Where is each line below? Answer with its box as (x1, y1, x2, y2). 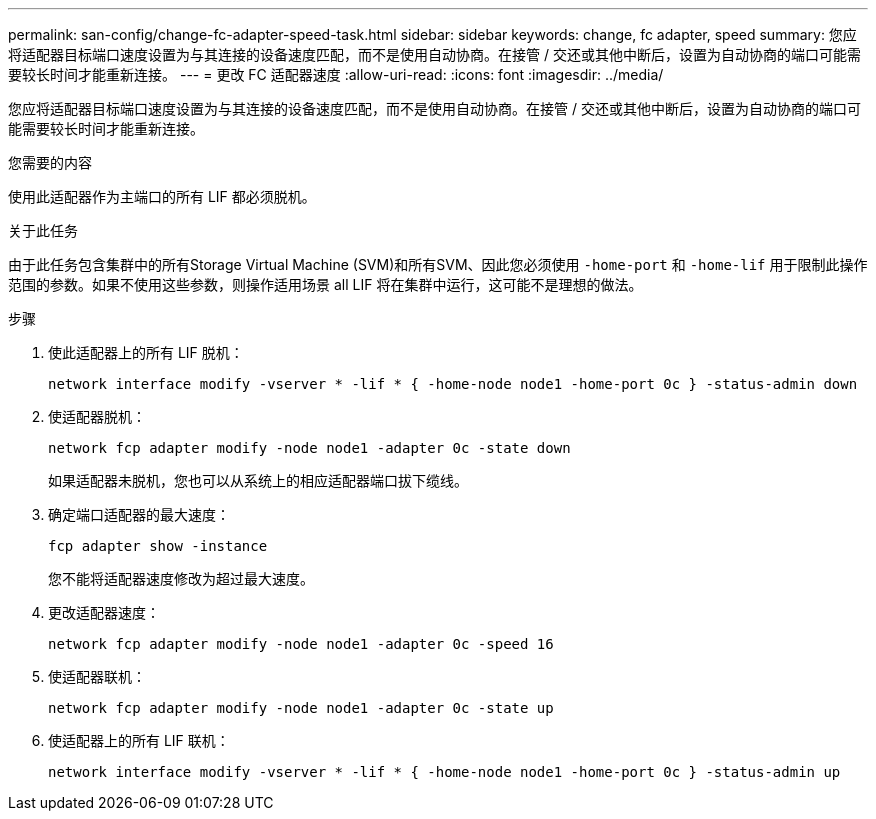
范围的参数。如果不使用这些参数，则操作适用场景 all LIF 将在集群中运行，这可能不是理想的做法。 (8, 276, 643, 293)
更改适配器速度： (48, 604, 160, 621)
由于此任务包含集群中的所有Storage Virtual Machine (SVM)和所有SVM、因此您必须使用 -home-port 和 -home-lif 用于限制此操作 (8, 256, 868, 273)
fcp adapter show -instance (48, 538, 268, 554)
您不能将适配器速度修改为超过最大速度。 (48, 570, 314, 587)
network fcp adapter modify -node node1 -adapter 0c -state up (48, 700, 554, 716)
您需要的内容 (8, 154, 92, 171)
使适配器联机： (48, 668, 146, 685)
